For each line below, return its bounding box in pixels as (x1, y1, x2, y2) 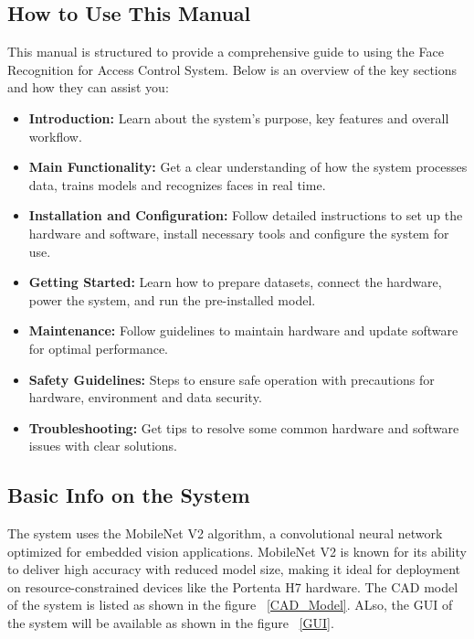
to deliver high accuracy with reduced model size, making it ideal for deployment (7, 559, 461, 579)
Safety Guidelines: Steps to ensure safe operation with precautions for (28, 369, 435, 389)
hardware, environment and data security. (28, 388, 262, 407)
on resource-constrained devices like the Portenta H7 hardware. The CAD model (7, 577, 458, 596)
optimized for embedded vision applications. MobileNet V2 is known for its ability (7, 541, 467, 560)
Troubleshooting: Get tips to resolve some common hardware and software (28, 418, 459, 437)
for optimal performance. (28, 338, 168, 357)
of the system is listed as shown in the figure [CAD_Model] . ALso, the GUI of (7, 595, 453, 614)
